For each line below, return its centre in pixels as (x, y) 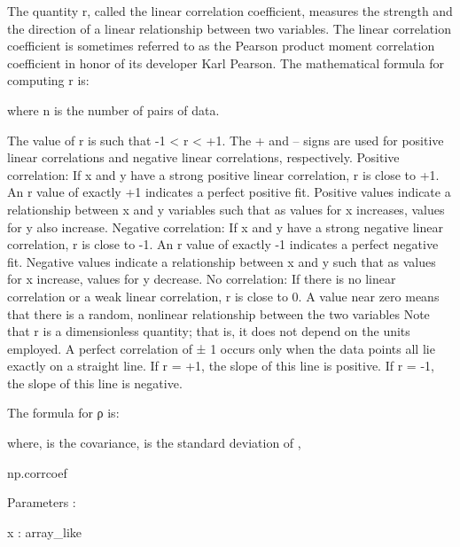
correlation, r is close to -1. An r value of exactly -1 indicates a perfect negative (223, 244)
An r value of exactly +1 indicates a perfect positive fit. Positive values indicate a (229, 192)
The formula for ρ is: (63, 413)
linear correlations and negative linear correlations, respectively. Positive (203, 157)
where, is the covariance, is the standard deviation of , (154, 443)
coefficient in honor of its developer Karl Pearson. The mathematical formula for (226, 63)
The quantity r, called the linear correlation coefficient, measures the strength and (230, 11)
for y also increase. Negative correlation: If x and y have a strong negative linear (225, 227)
